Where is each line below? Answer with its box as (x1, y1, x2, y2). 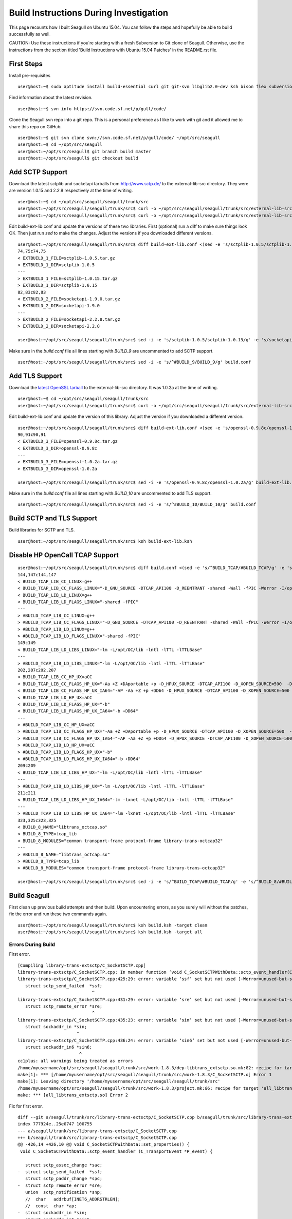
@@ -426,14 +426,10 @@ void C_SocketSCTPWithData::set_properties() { (18, 1141, 190, 1147)
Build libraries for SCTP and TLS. (9, 527, 75, 533)
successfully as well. (9, 31, 51, 37)
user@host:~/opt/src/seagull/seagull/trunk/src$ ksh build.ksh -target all (18, 929, 202, 935)
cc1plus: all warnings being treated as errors (18, 1058, 133, 1064)
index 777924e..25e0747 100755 (18, 1121, 92, 1127)
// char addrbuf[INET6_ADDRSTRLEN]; (25, 1196, 121, 1202)
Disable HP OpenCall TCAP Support (9, 551, 119, 559)
